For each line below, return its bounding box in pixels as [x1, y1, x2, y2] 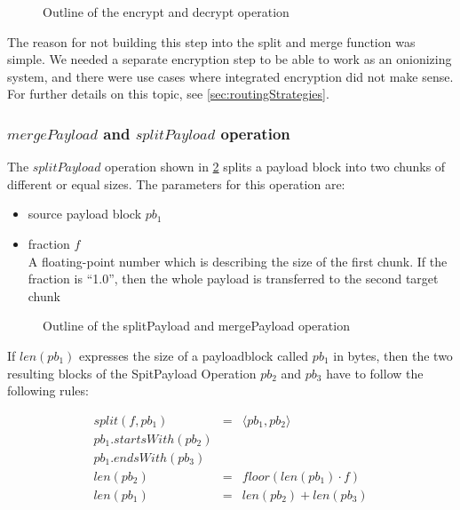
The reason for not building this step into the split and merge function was [7, 32, 416, 51]
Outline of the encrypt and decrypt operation [43, 3, 289, 20]
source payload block [28, 204, 142, 223]
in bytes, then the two [333, 346, 453, 364]
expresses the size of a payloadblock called [79, 346, 309, 364]
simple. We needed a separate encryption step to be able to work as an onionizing [7, 50, 452, 68]
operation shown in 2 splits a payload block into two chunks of [105, 157, 446, 176]
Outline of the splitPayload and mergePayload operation [43, 316, 350, 335]
